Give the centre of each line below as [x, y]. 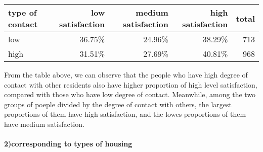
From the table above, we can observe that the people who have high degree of [126, 74]
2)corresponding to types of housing [68, 144]
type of [23, 12]
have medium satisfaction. [44, 124]
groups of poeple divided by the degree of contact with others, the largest [118, 104]
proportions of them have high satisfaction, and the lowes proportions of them [125, 114]
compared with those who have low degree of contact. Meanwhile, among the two [130, 94]
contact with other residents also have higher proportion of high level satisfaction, [131, 84]
